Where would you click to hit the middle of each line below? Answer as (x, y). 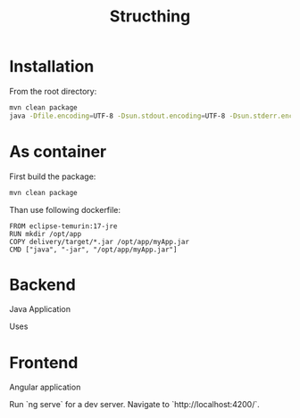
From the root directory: (53, 91)
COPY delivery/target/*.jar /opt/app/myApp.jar (100, 242)
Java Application (40, 309)
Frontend (44, 362)
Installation (52, 66)
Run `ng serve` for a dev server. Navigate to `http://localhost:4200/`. (135, 405)
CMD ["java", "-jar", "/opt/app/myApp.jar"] (93, 250)
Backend (42, 285)
